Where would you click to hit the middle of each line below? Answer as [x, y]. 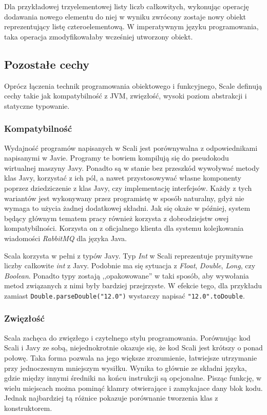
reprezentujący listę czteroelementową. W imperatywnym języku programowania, [131, 26]
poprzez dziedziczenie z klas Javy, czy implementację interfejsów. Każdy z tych [128, 187]
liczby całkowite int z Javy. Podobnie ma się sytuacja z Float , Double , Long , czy [130, 265]
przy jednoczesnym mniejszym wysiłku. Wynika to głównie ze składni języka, [126, 368]
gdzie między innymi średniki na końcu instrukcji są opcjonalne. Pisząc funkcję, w [133, 378]
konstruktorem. [28, 408]
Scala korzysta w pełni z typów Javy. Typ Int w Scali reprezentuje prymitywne [128, 255]
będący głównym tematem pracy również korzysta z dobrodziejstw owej [117, 218]
